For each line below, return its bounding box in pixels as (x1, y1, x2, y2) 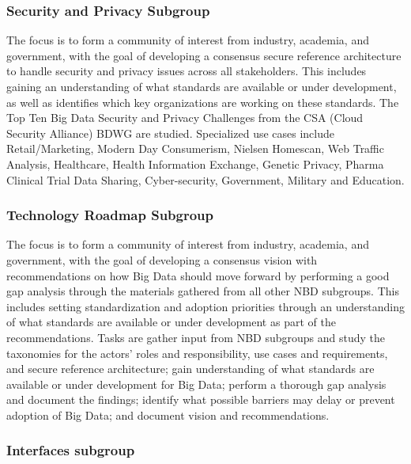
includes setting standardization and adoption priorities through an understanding (6, 298, 405, 314)
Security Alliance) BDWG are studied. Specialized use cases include (6, 124, 335, 141)
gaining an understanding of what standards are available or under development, (6, 78, 397, 94)
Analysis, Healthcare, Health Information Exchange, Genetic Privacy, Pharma (6, 155, 384, 172)
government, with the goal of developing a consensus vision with (6, 251, 318, 268)
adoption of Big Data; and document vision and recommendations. (6, 406, 330, 423)
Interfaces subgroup (6, 440, 135, 460)
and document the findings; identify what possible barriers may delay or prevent (6, 391, 395, 408)
